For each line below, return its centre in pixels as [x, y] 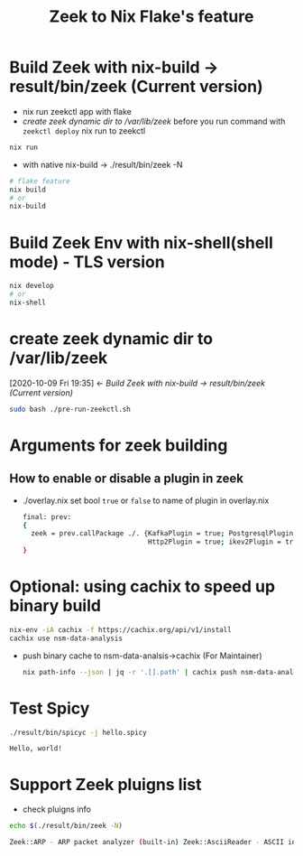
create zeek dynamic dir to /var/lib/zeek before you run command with [154, 121]
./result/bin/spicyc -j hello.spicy [78, 732]
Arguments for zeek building [119, 445]
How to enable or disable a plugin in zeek [127, 479]
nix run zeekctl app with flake [77, 111]
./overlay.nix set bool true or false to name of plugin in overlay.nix [146, 500]
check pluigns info [57, 809]
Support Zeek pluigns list [106, 784]
